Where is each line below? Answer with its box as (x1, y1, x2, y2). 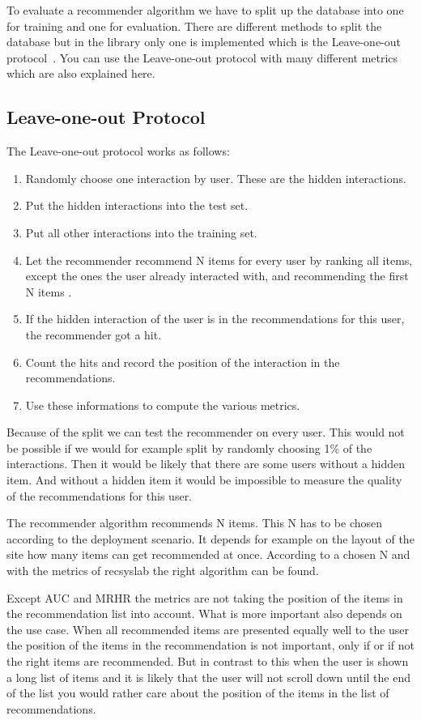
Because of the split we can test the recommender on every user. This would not (6, 424, 405, 441)
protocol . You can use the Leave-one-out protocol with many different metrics (6, 49, 398, 66)
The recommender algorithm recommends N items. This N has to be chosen (6, 514, 383, 531)
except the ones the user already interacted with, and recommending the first (25, 267, 409, 284)
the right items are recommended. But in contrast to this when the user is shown (6, 653, 409, 670)
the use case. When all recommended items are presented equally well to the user (6, 620, 410, 637)
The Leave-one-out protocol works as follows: (6, 143, 230, 160)
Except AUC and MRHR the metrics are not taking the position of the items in (6, 589, 403, 606)
